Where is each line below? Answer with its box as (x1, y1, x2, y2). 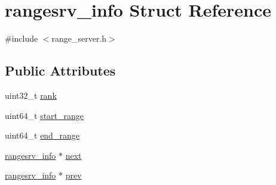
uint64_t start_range (5, 109, 84, 121)
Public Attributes (5, 61, 116, 80)
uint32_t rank (5, 89, 57, 101)
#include (5, 32, 38, 45)
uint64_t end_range (5, 129, 79, 142)
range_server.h (51, 32, 107, 45)
